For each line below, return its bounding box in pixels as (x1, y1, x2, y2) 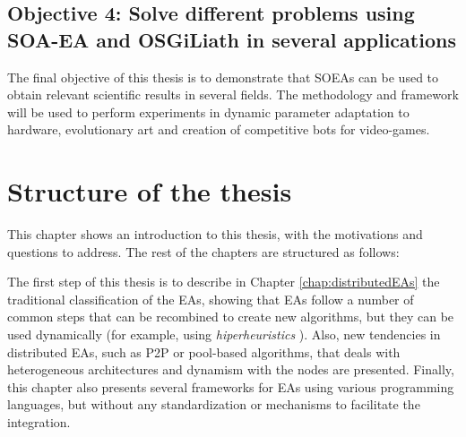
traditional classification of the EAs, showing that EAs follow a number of (7, 289, 414, 308)
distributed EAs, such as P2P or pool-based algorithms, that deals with (7, 342, 401, 361)
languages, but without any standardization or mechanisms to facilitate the (7, 395, 420, 414)
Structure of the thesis (7, 173, 292, 210)
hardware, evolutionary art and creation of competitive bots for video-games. (7, 120, 430, 139)
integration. (7, 413, 71, 432)
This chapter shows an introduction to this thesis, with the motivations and (7, 225, 423, 244)
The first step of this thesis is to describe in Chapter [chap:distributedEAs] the (7, 272, 440, 291)
